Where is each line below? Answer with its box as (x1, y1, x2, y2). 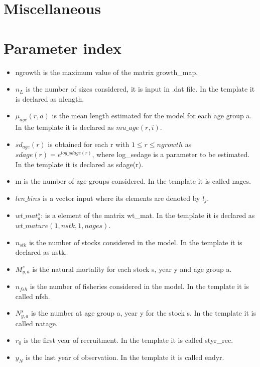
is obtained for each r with (48, 138, 129, 149)
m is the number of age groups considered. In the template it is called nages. (15, 176, 251, 186)
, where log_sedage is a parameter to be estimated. (92, 149, 250, 160)
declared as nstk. (15, 247, 67, 257)
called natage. (15, 318, 58, 328)
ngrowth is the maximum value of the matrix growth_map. (15, 66, 198, 77)
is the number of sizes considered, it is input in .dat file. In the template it (26, 84, 255, 94)
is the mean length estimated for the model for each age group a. (52, 110, 252, 121)
